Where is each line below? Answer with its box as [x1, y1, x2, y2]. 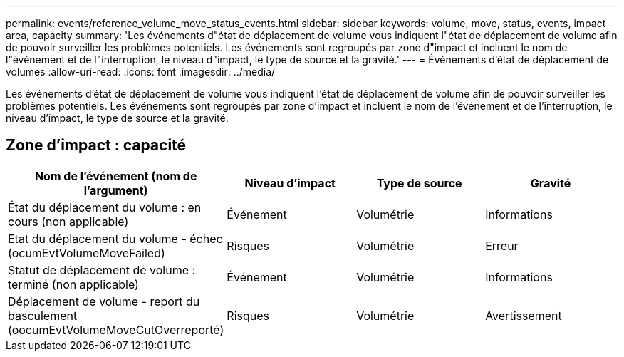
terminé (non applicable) [8, 276, 139, 291]
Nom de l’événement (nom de [34, 168, 197, 183]
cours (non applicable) [8, 214, 129, 229]
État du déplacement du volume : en [8, 200, 202, 214]
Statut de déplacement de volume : [8, 262, 196, 277]
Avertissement [485, 308, 562, 323]
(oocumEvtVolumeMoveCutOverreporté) [8, 322, 224, 337]
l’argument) [83, 182, 148, 197]
